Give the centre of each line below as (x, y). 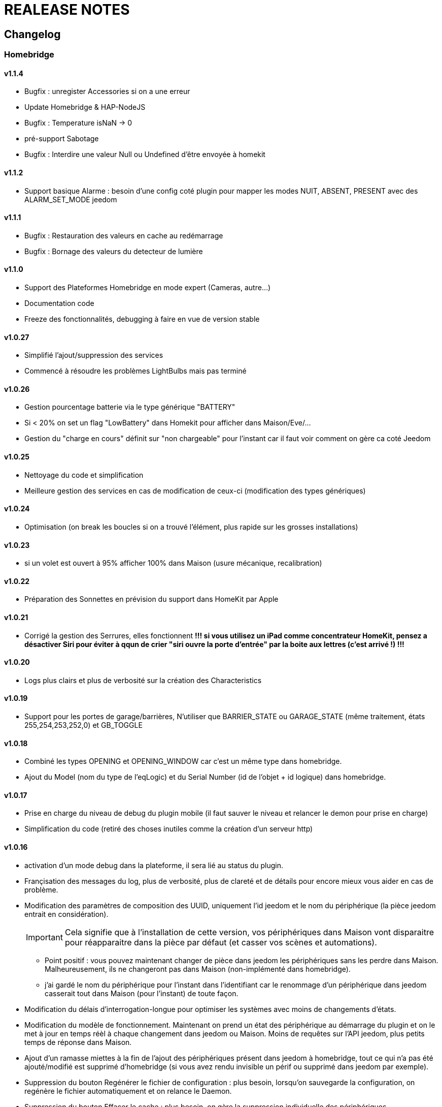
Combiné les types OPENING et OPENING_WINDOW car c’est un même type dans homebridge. (183, 761)
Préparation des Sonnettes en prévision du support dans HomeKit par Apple (151, 599)
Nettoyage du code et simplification (84, 475)
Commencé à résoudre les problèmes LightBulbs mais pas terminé (135, 371)
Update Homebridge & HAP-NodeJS (85, 107)
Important (44, 937)
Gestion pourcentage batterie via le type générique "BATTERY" (130, 407)
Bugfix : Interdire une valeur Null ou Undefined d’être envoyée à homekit (145, 155)
